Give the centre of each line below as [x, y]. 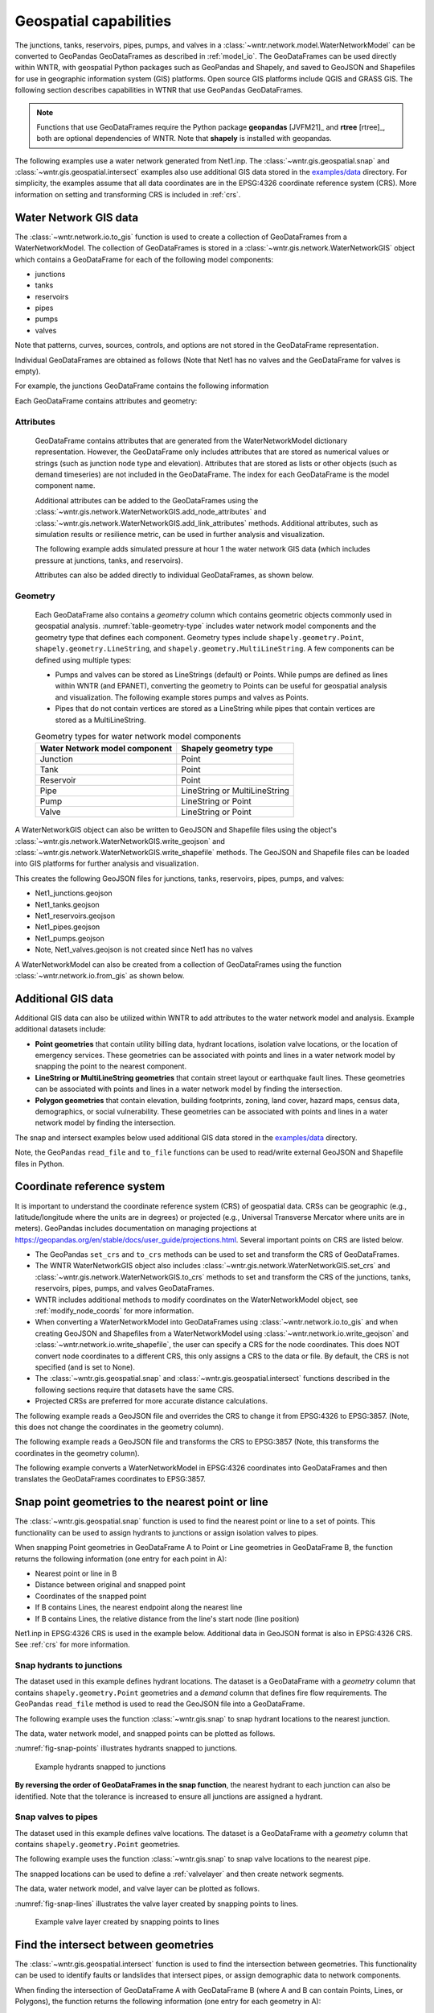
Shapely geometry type [227, 749]
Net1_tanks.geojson [67, 904]
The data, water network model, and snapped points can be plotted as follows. [145, 1734]
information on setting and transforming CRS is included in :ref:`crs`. [128, 194]
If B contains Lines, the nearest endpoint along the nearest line [139, 1607]
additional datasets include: [60, 1029]
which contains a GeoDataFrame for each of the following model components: [144, 259]
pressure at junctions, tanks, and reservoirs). [109, 560]
